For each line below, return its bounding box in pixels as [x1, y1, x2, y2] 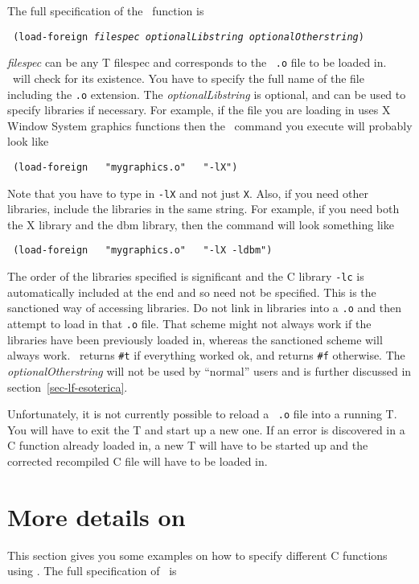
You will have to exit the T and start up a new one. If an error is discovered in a [7, 421, 405, 438]
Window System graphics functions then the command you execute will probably [7, 117, 413, 134]
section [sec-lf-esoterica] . [7, 378, 128, 395]
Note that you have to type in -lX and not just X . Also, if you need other [7, 184, 368, 201]
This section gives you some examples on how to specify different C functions [7, 546, 388, 563]
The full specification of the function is [7, 2, 204, 19]
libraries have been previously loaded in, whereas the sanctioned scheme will [7, 331, 383, 348]
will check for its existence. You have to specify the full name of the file [12, 69, 364, 86]
